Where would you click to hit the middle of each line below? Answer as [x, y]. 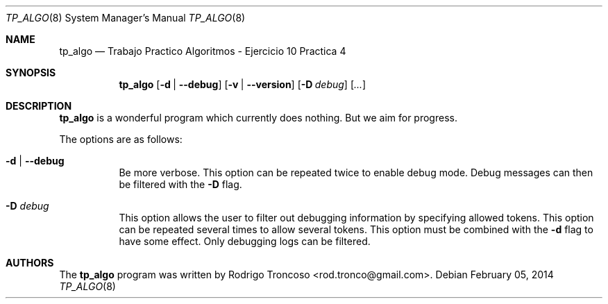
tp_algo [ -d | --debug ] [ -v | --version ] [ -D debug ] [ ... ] [243, 84]
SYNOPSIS [31, 73]
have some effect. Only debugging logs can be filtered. [245, 241]
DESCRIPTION [39, 106]
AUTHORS [30, 263]
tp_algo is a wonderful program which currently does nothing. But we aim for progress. [258, 118]
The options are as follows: [121, 139]
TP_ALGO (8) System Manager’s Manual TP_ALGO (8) [126, 18]
